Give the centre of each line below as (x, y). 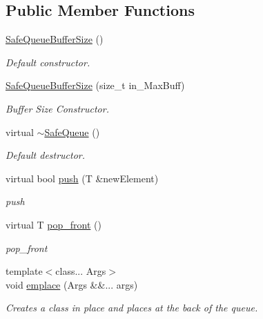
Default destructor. (46, 155)
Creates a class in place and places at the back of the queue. (132, 308)
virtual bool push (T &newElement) (82, 178)
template (24, 271)
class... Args (81, 271)
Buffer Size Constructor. (57, 108)
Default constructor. (48, 62)
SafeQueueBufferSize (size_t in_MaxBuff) (95, 85)
